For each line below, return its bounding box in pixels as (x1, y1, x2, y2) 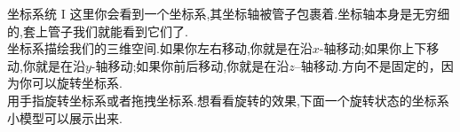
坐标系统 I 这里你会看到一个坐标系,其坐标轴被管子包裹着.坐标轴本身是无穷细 (7, 4, 450, 22)
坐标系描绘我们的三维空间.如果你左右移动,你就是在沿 (7, 39, 313, 58)
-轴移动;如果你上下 (319, 39, 427, 58)
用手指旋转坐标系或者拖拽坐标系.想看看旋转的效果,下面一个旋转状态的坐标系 (7, 90, 449, 109)
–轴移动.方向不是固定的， (294, 56, 441, 74)
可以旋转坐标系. (31, 74, 123, 92)
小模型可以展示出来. (7, 108, 123, 127)
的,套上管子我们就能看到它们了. (7, 21, 188, 40)
